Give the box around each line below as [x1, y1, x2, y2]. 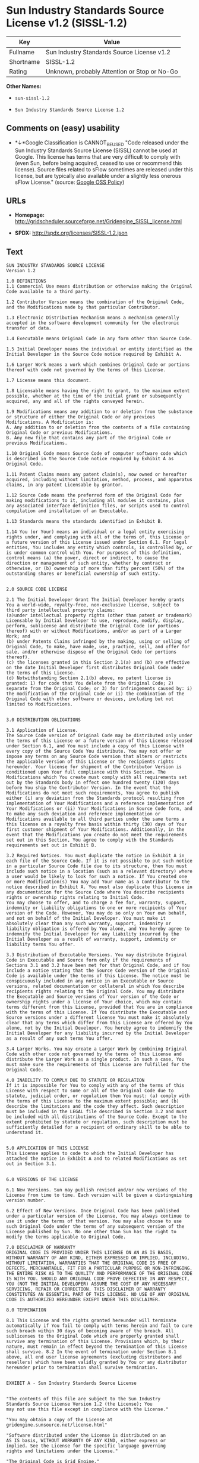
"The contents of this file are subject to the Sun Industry [6, 1396, 161, 1402]
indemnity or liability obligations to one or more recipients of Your [6, 905, 187, 911]
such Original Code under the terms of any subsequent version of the [6, 1224, 185, 1230]
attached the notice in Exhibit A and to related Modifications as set [6, 1156, 187, 1162]
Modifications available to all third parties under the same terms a [6, 816, 185, 823]
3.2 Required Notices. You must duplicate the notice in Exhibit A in [6, 853, 185, 859]
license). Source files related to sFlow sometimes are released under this [14, 165, 193, 173]
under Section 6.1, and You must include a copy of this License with [6, 743, 185, 749]
